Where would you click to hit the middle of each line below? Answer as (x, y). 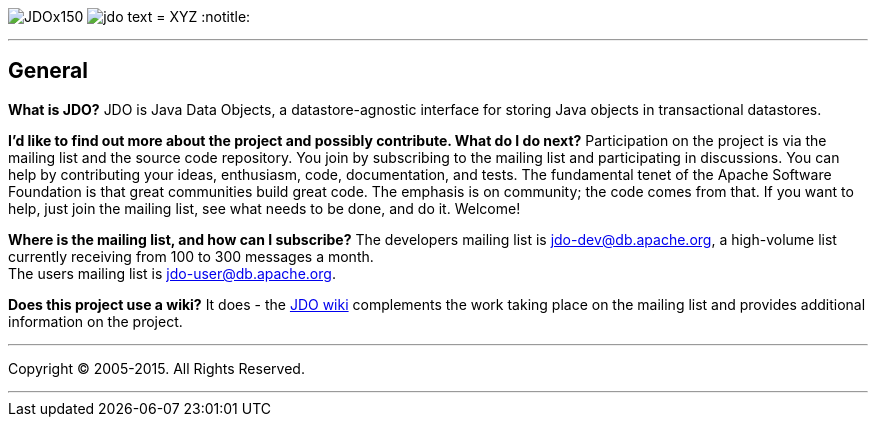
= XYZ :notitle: (203, 16)
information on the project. (95, 321)
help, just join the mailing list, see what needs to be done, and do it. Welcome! (264, 208)
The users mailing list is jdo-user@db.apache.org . (172, 273)
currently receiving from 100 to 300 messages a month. (191, 256)
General (48, 71)
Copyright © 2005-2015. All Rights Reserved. (156, 368)
